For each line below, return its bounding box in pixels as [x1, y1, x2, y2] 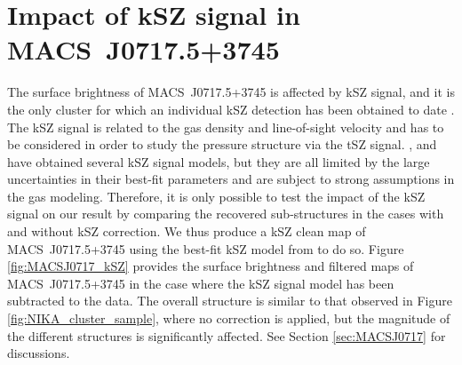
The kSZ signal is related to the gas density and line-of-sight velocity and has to [7, 117, 444, 136]
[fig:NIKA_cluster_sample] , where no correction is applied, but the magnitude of [7, 309, 450, 328]
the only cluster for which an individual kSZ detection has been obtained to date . [7, 99, 455, 118]
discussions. [7, 344, 70, 362]
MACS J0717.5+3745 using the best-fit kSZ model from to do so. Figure [7, 239, 404, 258]
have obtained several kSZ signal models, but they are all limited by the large [7, 152, 430, 171]
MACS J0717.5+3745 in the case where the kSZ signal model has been [7, 274, 394, 292]
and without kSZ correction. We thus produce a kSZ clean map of [7, 222, 366, 241]
